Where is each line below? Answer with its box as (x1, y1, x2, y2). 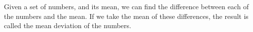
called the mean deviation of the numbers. (4, 20, 131, 31)
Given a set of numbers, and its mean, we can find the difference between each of (4, 1, 249, 11)
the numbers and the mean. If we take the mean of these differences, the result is (4, 11, 249, 21)
